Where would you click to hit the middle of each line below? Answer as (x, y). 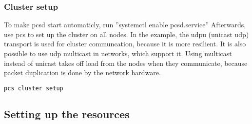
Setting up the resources (67, 114)
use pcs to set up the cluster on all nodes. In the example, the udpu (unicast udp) (126, 34)
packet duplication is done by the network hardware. (82, 72)
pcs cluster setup (34, 88)
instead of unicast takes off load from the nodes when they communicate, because (126, 63)
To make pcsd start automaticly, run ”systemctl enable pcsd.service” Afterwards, (125, 25)
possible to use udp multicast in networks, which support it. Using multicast (118, 53)
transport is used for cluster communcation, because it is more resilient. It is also (125, 44)
